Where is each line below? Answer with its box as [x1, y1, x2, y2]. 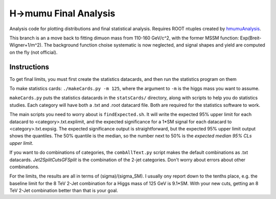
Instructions [9, 62, 50, 71]
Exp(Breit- [240, 35, 262, 41]
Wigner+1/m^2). [9, 42, 43, 48]
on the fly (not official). [9, 49, 58, 55]
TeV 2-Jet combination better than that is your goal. [9, 187, 119, 194]
